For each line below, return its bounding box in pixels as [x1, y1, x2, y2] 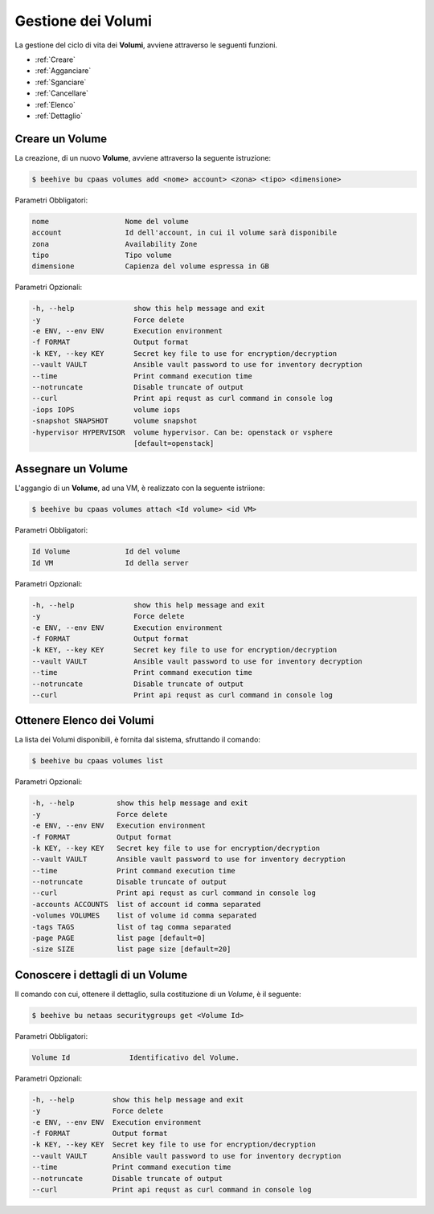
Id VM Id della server [31, 558, 189, 567]
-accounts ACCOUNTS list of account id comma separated [31, 900, 261, 909]
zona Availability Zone [31, 239, 198, 248]
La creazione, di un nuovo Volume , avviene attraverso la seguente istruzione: [14, 153, 272, 162]
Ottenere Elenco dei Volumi [14, 713, 154, 727]
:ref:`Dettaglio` [35, 111, 84, 121]
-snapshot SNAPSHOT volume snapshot [31, 416, 198, 426]
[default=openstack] [133, 439, 215, 448]
